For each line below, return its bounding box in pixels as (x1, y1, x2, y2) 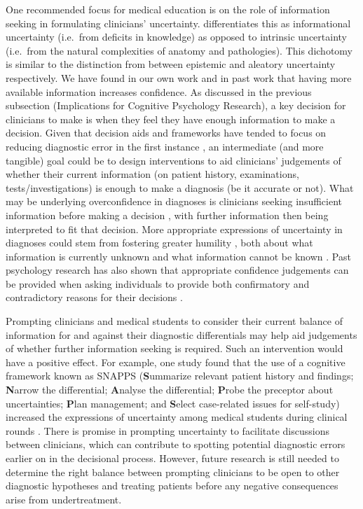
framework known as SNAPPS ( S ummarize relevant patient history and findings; (6, 368, 354, 383)
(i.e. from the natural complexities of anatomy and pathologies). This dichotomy (6, 43, 352, 57)
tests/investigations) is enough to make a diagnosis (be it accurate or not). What (6, 180, 354, 195)
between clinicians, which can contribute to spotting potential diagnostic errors (6, 437, 345, 452)
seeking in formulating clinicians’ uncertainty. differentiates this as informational (6, 15, 351, 30)
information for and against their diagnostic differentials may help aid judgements (6, 327, 357, 342)
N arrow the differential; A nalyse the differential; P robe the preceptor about (6, 382, 334, 397)
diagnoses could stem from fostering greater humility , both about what (6, 235, 313, 250)
